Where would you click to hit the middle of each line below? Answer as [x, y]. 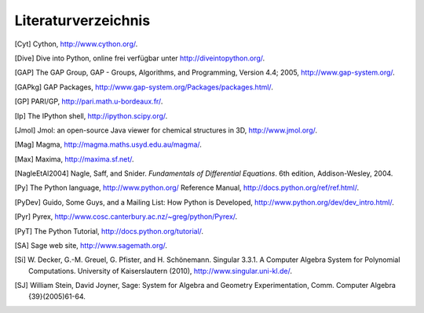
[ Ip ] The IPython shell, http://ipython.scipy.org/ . [91, 116]
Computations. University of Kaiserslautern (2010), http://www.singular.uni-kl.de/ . [160, 271]
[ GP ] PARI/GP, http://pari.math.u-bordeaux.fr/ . [89, 101]
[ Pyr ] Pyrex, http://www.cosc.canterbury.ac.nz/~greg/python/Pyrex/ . [126, 217]
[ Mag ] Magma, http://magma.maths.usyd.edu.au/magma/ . [108, 144]
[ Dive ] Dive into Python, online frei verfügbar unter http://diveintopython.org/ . [140, 58]
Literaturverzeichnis [82, 20]
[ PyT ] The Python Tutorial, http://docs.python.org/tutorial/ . [109, 231]
